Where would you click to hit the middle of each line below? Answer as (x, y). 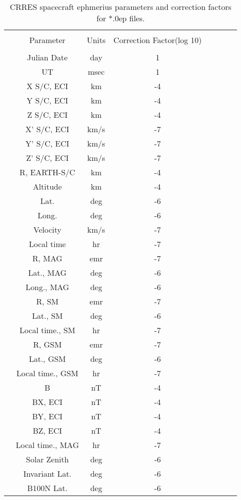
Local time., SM (47, 330)
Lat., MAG (48, 273)
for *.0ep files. (121, 18)
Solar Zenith (47, 459)
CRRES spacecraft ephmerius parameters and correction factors (120, 7)
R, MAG (47, 258)
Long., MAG (47, 287)
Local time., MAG (48, 445)
